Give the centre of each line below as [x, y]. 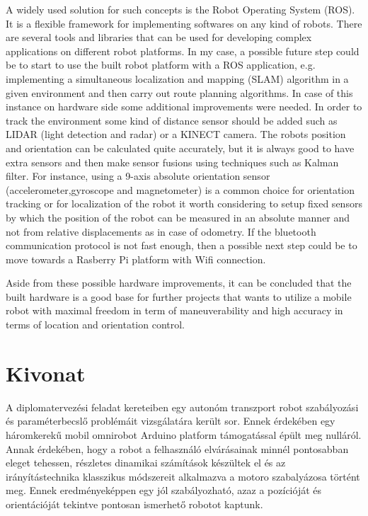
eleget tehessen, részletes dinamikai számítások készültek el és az [146, 463]
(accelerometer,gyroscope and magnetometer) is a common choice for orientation [180, 189]
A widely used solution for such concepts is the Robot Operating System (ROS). [180, 9]
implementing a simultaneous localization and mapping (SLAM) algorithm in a [177, 78]
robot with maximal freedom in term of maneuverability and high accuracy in [174, 310]
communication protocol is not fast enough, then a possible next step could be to [182, 245]
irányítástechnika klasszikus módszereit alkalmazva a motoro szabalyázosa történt [183, 476]
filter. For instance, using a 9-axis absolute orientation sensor [138, 176]
